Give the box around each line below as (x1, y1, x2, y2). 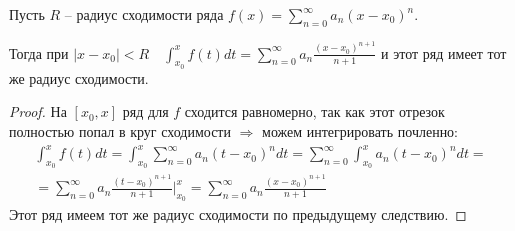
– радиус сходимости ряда (64, 4, 224, 24)
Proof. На (9, 101, 67, 122)
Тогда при (9, 42, 69, 63)
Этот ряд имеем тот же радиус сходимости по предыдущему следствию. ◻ (9, 203, 467, 224)
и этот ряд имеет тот (381, 42, 507, 63)
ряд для (122, 101, 169, 122)
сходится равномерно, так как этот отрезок (184, 101, 445, 122)
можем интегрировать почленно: (262, 121, 459, 142)
